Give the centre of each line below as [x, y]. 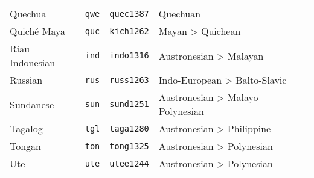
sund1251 [129, 104]
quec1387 [129, 14]
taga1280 [129, 128]
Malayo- [244, 97]
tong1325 [129, 146]
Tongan [26, 146]
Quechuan [180, 14]
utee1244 [129, 163]
